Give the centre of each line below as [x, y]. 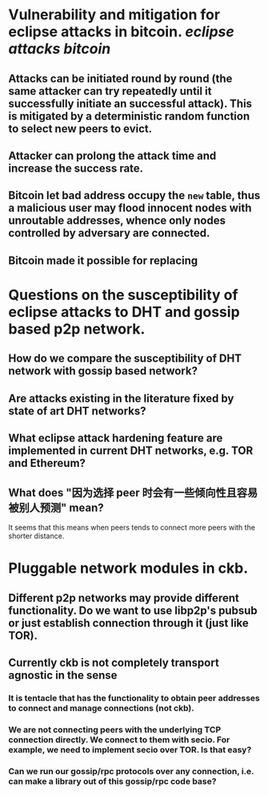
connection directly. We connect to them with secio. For [119, 740]
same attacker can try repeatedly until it [110, 91]
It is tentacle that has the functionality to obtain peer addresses [134, 698]
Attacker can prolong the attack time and [112, 155]
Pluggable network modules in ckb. [128, 568]
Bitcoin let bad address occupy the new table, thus [134, 195]
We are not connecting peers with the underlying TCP [115, 729]
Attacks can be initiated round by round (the [120, 78]
